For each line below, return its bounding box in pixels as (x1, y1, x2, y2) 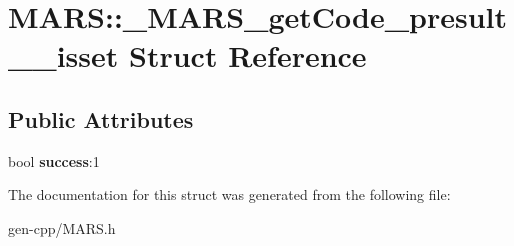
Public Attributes (8, 103, 194, 134)
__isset (8, 35, 119, 76)
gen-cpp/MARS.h (8, 217, 116, 238)
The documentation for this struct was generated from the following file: (8, 184, 451, 205)
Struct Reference (129, 35, 367, 76)
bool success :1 (8, 150, 100, 171)
